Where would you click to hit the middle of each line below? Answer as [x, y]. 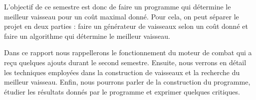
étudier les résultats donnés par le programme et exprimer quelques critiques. [122, 91]
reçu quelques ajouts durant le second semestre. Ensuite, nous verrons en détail [125, 62]
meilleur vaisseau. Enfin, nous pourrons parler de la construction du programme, [127, 82]
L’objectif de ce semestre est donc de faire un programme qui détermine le [118, 6]
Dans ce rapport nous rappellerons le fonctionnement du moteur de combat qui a [128, 52]
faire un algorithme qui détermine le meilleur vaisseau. [87, 36]
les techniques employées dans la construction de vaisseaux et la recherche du [122, 72]
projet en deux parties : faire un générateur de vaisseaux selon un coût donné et [126, 26]
